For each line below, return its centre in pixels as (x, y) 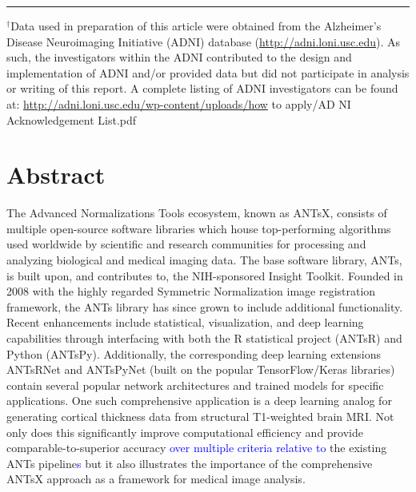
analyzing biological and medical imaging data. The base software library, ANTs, (204, 260)
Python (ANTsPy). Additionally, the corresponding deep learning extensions (194, 353)
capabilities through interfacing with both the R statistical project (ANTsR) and (204, 338)
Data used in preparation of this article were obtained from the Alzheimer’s (196, 26)
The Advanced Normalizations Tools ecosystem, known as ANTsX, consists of (197, 213)
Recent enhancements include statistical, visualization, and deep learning (185, 322)
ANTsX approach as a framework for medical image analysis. (156, 479)
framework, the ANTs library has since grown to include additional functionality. (205, 306)
